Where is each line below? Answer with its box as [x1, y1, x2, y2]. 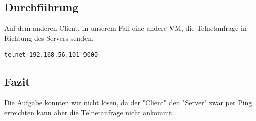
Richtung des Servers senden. [4, 32, 94, 43]
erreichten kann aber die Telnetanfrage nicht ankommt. [4, 107, 174, 117]
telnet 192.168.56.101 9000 [4, 51, 98, 59]
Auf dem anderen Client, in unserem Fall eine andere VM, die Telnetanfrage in [4, 23, 247, 33]
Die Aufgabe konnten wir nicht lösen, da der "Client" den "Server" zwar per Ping [4, 97, 252, 108]
